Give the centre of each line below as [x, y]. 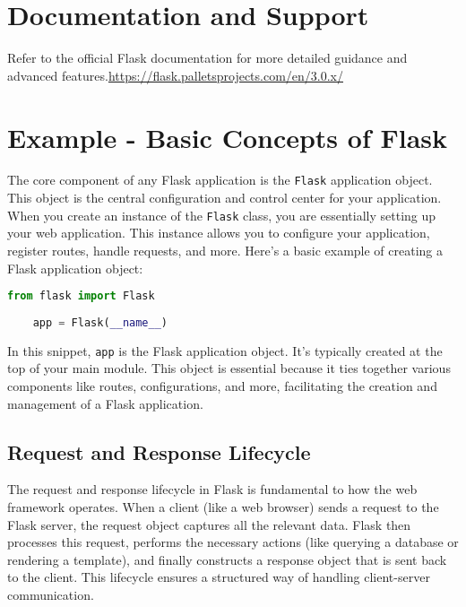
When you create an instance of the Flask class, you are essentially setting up [222, 215]
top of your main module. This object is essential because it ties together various [229, 368]
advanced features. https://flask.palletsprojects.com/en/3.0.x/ [175, 75]
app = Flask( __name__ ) [100, 322]
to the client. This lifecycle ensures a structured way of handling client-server [219, 577]
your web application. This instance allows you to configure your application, [219, 233]
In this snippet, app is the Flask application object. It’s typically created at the [225, 350]
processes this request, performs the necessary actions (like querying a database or [233, 542]
